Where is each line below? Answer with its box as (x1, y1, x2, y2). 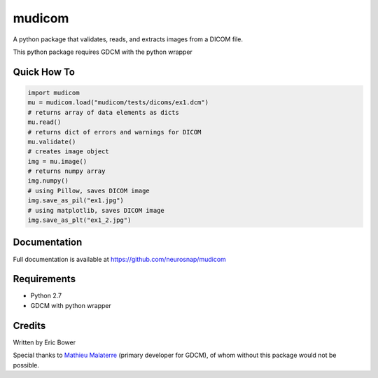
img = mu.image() (27, 157, 87, 165)
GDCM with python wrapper (30, 301, 112, 309)
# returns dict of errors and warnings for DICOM (27, 128, 202, 136)
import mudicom (27, 88, 80, 97)
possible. (13, 360, 40, 369)
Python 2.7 (30, 291, 62, 300)
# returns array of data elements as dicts (27, 108, 180, 116)
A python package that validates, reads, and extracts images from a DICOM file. (13, 35, 244, 43)
